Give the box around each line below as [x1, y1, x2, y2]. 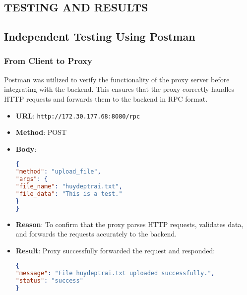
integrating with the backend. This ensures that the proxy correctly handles [4, 84, 235, 94]
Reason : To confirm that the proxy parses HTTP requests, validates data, [15, 219, 244, 229]
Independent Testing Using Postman [4, 29, 195, 44]
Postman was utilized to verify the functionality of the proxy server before [4, 74, 230, 84]
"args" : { [15, 176, 48, 183]
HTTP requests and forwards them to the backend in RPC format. [4, 93, 208, 104]
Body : [15, 143, 37, 154]
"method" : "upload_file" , [15, 168, 101, 176]
